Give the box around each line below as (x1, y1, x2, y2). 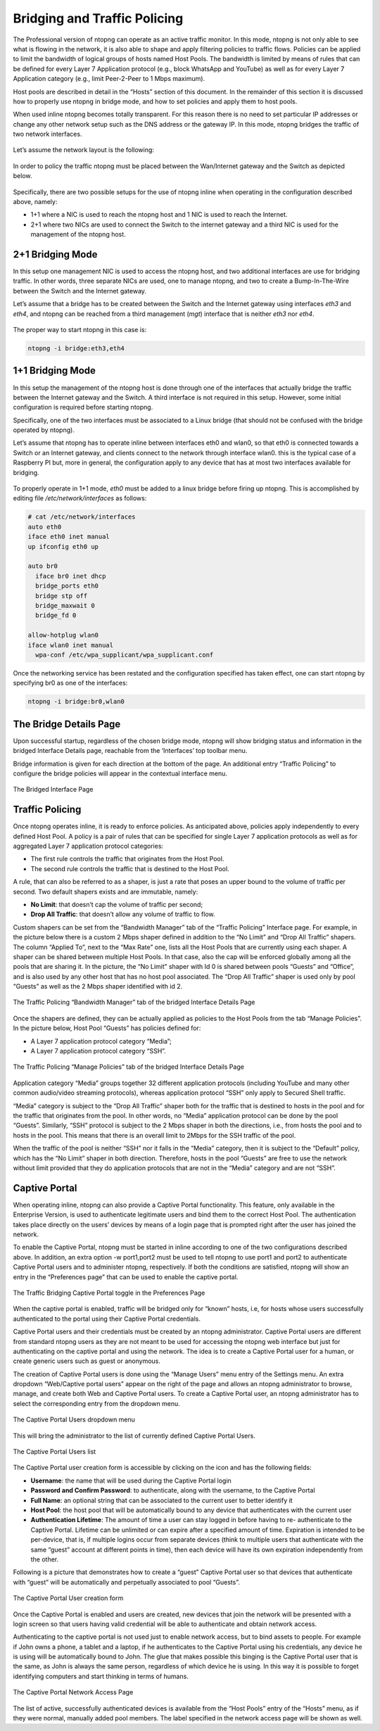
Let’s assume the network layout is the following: (13, 146, 155, 154)
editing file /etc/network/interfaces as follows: (13, 494, 147, 502)
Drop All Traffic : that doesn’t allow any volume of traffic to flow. (30, 910, 215, 918)
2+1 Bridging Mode (13, 248, 98, 260)
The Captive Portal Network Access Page (13, 1688, 134, 1697)
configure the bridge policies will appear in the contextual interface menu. (13, 769, 228, 778)
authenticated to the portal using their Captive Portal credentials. (13, 1314, 201, 1323)
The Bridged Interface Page (13, 785, 94, 794)
